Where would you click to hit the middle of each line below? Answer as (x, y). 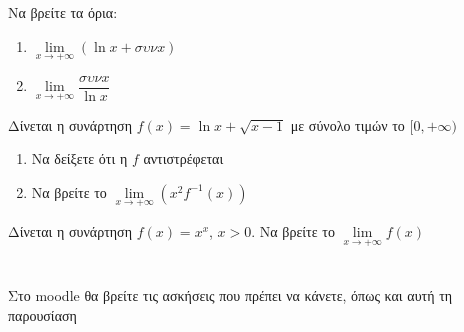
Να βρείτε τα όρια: (63, 12)
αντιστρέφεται (183, 158)
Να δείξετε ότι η (79, 158)
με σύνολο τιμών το (347, 124)
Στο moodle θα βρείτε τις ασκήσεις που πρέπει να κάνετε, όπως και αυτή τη (230, 295)
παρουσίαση (42, 314)
